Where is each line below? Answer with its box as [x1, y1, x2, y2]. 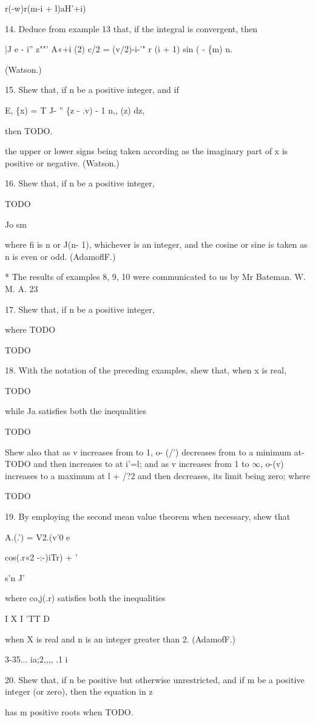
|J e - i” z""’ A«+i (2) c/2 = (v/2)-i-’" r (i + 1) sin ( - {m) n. [5, 43, 232, 55]
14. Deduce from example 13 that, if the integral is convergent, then [5, 22, 258, 35]
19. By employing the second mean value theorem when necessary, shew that [5, 510, 290, 523]
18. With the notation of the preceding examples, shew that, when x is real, [5, 364, 286, 376]
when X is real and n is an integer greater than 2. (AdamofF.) [5, 632, 236, 645]
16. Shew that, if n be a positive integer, [5, 177, 155, 189]
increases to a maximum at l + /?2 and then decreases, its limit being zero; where [5, 469, 310, 482]
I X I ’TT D [5, 612, 50, 624]
